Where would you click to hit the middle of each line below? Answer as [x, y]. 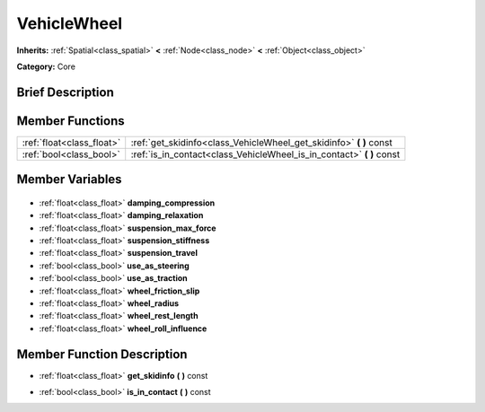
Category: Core [46, 66]
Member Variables [69, 180]
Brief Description [65, 92]
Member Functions [71, 121]
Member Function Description [102, 354]
